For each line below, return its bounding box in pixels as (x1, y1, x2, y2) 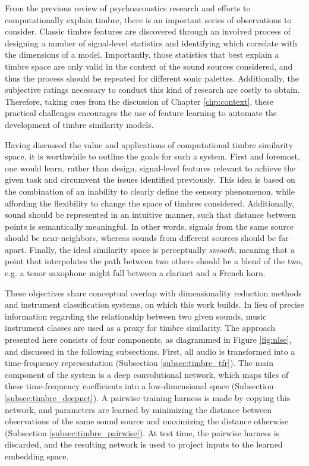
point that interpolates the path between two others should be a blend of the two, (5, 255, 303, 267)
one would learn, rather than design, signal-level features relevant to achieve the (5, 161, 296, 174)
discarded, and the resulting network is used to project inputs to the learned (5, 438, 283, 451)
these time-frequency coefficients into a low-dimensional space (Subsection (5, 380, 274, 392)
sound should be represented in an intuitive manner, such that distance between (5, 208, 297, 221)
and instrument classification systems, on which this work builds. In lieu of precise (5, 298, 304, 311)
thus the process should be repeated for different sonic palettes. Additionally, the (5, 71, 299, 84)
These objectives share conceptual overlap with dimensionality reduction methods (5, 286, 302, 299)
